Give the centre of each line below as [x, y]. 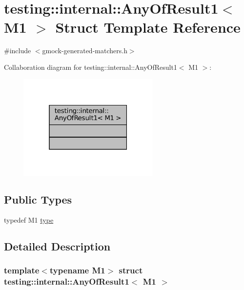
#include [18, 51]
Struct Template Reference [148, 27]
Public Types [38, 199]
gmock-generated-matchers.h [85, 51]
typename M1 [77, 270]
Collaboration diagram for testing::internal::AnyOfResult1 [91, 67]
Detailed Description [57, 246]
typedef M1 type [29, 220]
